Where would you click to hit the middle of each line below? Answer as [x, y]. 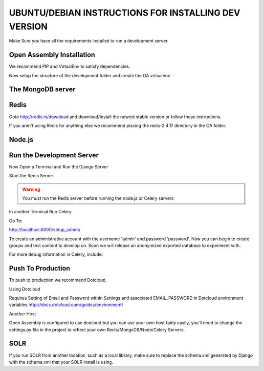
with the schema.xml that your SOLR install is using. [61, 362]
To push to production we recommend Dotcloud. [58, 280]
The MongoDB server [42, 90]
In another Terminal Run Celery [40, 212]
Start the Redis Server [31, 176]
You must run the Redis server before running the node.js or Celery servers [98, 198]
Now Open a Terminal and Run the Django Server [59, 166]
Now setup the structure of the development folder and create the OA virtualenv [90, 75]
